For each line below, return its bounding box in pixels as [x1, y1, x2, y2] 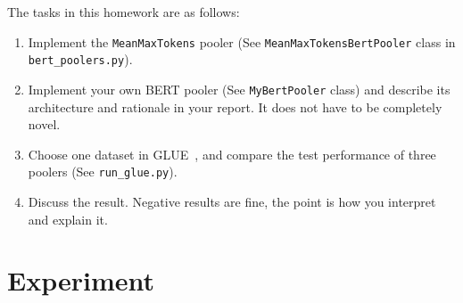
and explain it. [28, 209, 108, 228]
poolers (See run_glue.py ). [28, 162, 178, 181]
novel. [28, 115, 61, 134]
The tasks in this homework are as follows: [7, 3, 240, 20]
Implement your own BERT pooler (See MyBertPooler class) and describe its [28, 79, 451, 98]
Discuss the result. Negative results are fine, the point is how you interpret [28, 192, 436, 210]
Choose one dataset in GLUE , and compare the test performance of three [28, 144, 436, 163]
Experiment [7, 262, 155, 299]
